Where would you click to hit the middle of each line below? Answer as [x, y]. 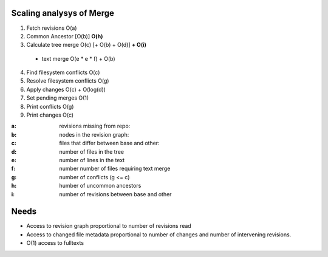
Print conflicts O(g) [50, 106]
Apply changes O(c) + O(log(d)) [66, 89]
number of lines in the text [92, 160]
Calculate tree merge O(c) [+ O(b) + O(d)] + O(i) [87, 45]
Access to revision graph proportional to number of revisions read [109, 226]
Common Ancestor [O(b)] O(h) [65, 36]
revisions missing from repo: [95, 126]
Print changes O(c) [50, 115]
